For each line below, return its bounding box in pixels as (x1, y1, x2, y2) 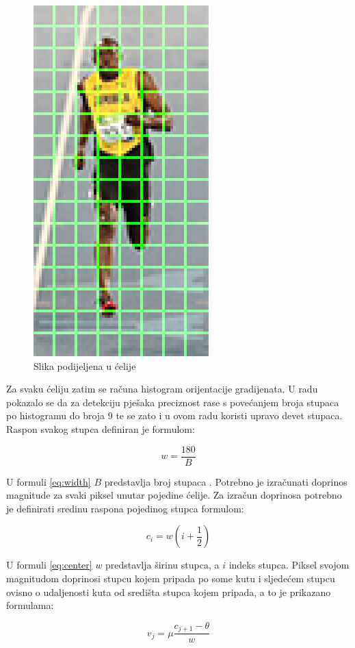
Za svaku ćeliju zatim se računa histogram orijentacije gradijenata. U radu (6, 382, 318, 396)
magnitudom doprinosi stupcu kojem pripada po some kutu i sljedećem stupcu (6, 571, 335, 585)
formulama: (6, 598, 54, 612)
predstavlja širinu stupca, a (105, 558, 220, 572)
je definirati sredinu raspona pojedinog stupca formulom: (6, 501, 244, 515)
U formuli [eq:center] (6, 558, 92, 572)
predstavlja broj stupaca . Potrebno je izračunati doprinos (104, 474, 347, 488)
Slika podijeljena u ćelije (34, 358, 136, 373)
